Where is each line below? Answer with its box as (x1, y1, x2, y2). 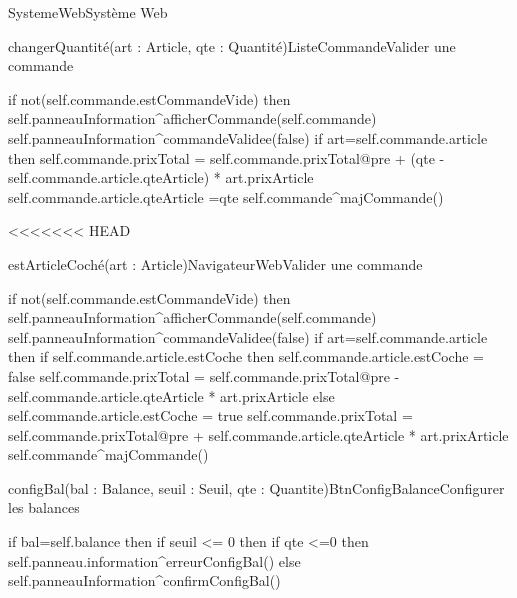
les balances (8, 497, 80, 518)
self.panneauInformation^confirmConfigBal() (8, 570, 281, 591)
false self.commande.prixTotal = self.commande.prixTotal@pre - (8, 365, 400, 386)
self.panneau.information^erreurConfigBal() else (8, 550, 301, 571)
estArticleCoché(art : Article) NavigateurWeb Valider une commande (8, 253, 423, 274)
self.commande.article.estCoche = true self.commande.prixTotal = (8, 405, 413, 426)
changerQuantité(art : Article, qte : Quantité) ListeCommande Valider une (8, 35, 456, 56)
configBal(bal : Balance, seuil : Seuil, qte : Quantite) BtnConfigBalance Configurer (8, 477, 505, 498)
